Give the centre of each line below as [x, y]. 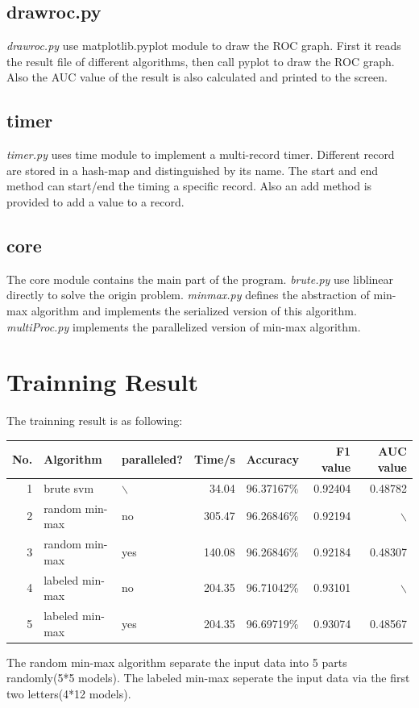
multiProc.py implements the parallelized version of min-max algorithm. [184, 326]
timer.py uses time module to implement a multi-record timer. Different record [201, 154]
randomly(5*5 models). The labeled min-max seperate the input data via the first [208, 678]
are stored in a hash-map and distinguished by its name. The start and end [193, 170]
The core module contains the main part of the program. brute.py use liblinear [200, 279]
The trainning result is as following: [95, 421]
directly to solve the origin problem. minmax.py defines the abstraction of [188, 295]
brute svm [69, 487]
